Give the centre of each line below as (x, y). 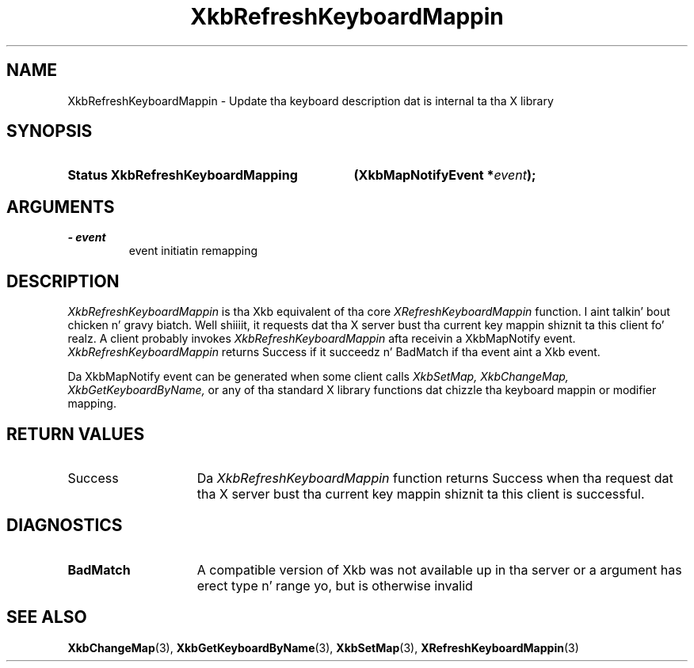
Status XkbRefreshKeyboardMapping (183, 175)
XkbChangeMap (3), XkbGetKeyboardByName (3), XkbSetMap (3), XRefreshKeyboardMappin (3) (323, 647)
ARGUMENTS (61, 207)
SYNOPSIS (50, 131)
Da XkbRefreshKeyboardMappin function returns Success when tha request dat (435, 478)
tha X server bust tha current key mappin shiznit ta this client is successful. (421, 493)
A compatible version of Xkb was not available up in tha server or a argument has (439, 569)
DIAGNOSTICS (65, 526)
